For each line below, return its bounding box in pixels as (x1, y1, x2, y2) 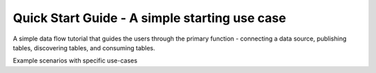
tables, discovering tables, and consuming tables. (13, 43, 156, 52)
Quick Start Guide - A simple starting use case (13, 10, 287, 25)
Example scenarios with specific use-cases (13, 56, 138, 65)
